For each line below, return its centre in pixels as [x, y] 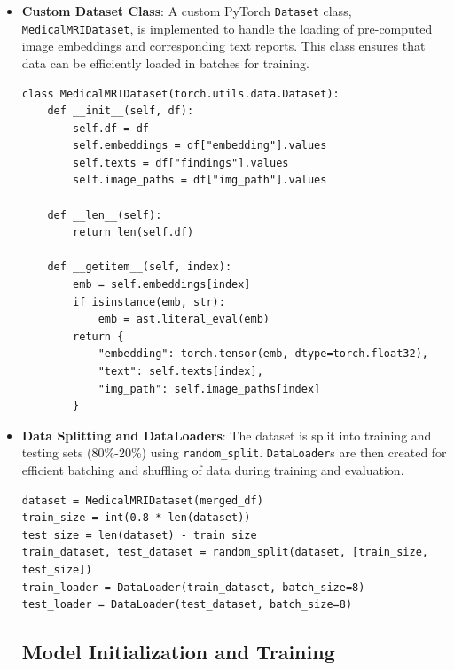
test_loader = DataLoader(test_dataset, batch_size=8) [187, 605]
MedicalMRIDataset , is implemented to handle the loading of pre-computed [227, 28]
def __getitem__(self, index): [140, 267]
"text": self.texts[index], [180, 371]
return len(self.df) [133, 233]
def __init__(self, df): [121, 111]
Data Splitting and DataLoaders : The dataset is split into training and [227, 435]
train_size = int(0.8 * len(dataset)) [136, 518]
